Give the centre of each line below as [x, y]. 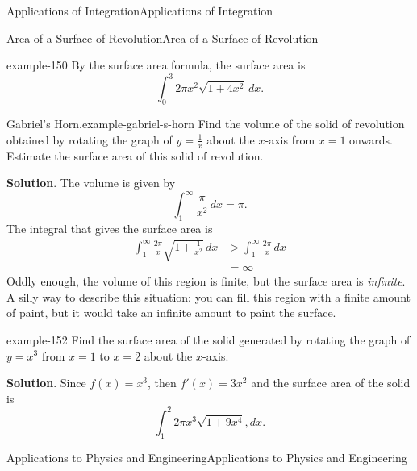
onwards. [371, 139]
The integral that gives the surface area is [110, 228]
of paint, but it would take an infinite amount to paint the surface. [171, 313]
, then [162, 383]
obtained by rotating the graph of [90, 139]
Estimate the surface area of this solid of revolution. [135, 155]
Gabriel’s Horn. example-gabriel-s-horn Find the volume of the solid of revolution [206, 124]
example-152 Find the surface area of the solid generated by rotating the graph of [208, 339]
